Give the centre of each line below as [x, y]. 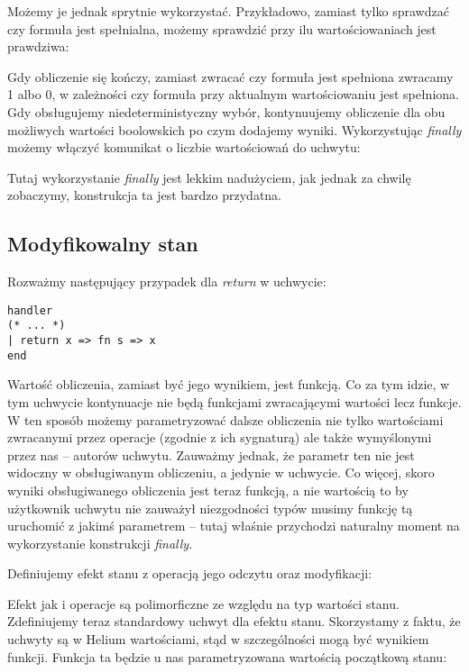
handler [30, 310]
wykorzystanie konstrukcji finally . [100, 543]
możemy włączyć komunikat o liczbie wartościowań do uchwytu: [184, 147]
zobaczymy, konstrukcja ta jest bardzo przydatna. [145, 195]
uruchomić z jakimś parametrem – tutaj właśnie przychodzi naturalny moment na [234, 526]
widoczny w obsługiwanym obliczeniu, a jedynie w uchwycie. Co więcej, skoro [221, 472]
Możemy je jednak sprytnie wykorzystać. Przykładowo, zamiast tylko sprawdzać [228, 11]
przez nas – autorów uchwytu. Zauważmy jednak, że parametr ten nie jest [211, 454]
